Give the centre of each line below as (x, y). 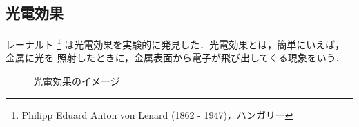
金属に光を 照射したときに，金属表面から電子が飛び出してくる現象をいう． (175, 58)
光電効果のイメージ (77, 81)
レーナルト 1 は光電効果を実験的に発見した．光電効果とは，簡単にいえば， (175, 43)
